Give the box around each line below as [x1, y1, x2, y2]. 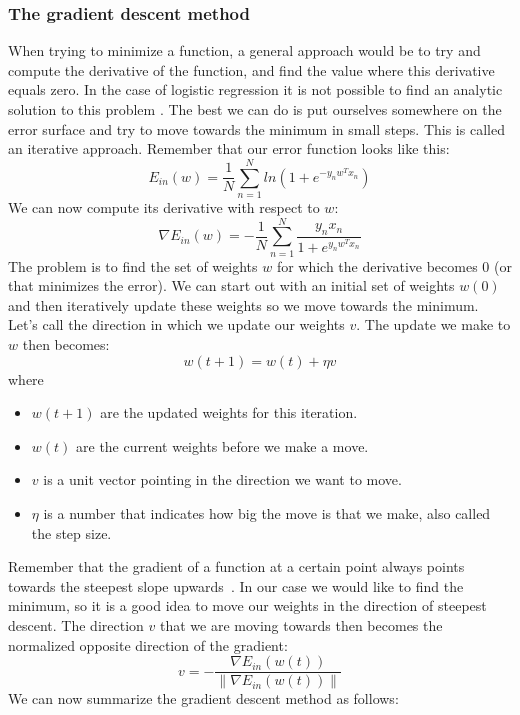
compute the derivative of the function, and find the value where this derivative [8, 59, 495, 80]
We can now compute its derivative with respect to [8, 196, 320, 217]
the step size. [31, 522, 112, 543]
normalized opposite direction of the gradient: [8, 634, 288, 655]
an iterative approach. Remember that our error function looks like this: [8, 138, 450, 159]
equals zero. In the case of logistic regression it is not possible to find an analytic [8, 79, 503, 100]
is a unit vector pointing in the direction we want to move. [43, 469, 402, 490]
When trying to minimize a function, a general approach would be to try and [8, 40, 481, 61]
